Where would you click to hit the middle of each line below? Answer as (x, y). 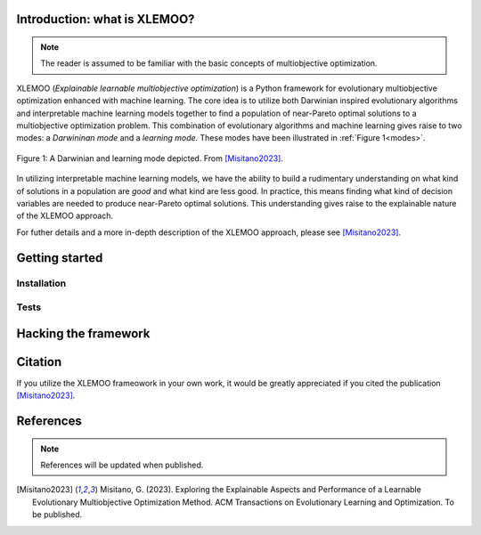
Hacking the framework (83, 333)
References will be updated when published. (122, 465)
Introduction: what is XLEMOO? (106, 19)
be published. (57, 515)
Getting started (60, 258)
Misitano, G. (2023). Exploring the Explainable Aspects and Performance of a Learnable (261, 490)
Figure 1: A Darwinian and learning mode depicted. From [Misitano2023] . (150, 158)
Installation (41, 283)
